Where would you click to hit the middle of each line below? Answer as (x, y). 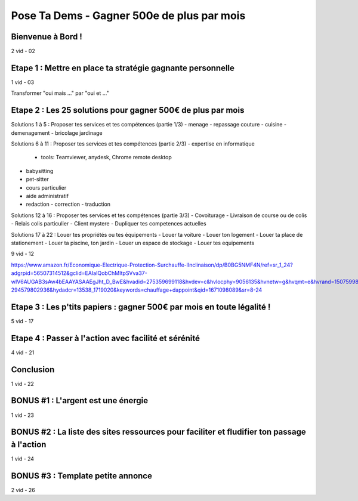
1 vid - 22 (22, 384)
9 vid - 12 (22, 254)
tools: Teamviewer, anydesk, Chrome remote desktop (107, 157)
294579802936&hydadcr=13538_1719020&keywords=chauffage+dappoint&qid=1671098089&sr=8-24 (137, 290)
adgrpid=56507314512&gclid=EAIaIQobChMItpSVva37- (79, 273)
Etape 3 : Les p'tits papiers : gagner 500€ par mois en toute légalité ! (141, 307)
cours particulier (46, 187)
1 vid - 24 (23, 459)
